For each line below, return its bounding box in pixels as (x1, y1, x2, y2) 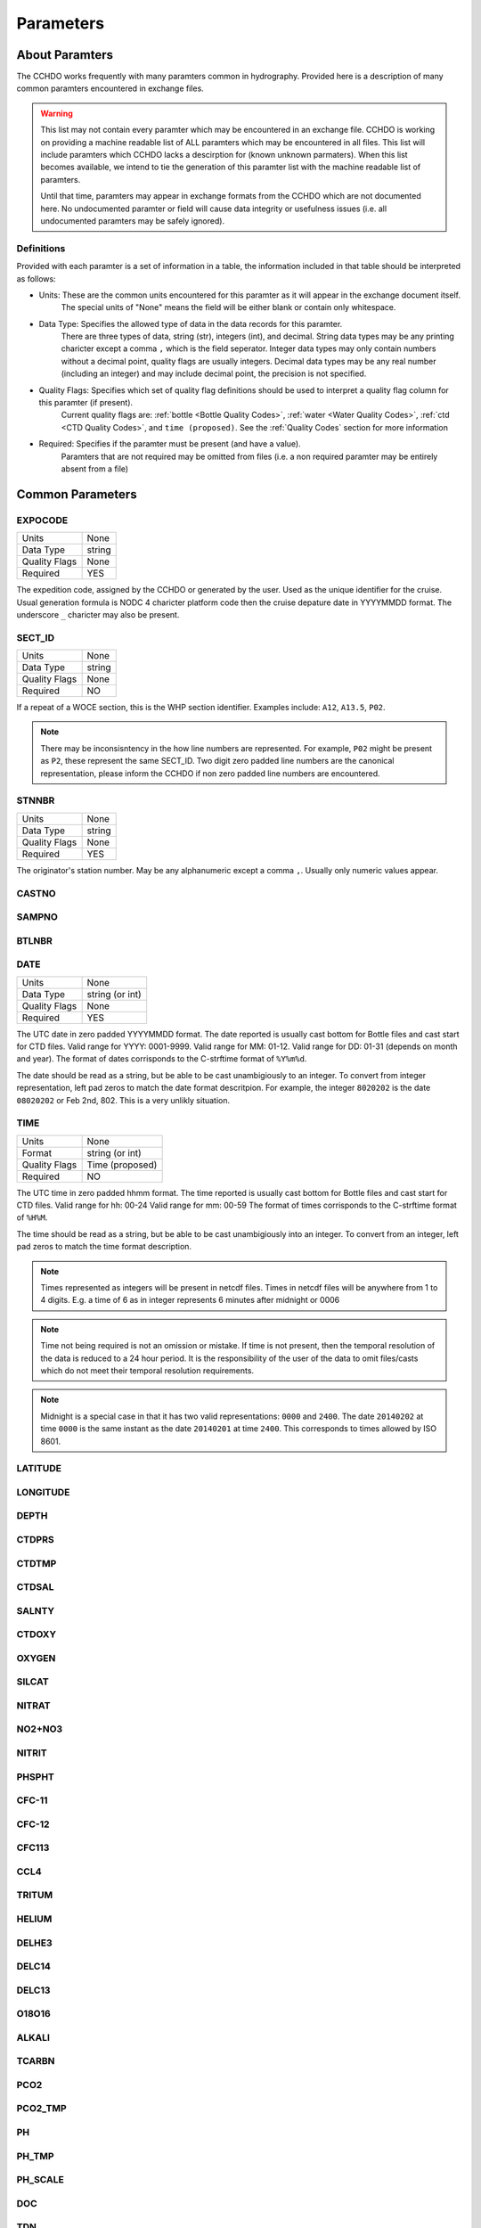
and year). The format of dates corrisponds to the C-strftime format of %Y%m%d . (16, 1053, 307, 1064)
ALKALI (16, 2031, 51, 2044)
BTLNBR (16, 934, 53, 946)
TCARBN (16, 2055, 55, 2068)
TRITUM (16, 1889, 53, 1902)
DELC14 (16, 1961, 51, 1973)
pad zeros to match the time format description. (16, 1241, 192, 1252)
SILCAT (16, 1675, 49, 1688)
